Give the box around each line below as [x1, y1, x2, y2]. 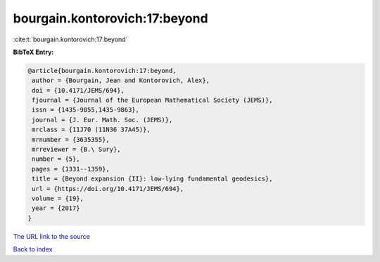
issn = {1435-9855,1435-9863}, [32, 106, 140, 114]
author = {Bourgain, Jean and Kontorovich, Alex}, [32, 77, 210, 84]
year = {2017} [32, 204, 80, 212]
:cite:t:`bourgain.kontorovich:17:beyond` [13, 35, 128, 44]
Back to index [13, 245, 53, 254]
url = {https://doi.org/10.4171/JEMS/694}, [32, 185, 184, 192]
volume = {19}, [32, 195, 84, 202]
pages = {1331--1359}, [32, 165, 110, 173]
